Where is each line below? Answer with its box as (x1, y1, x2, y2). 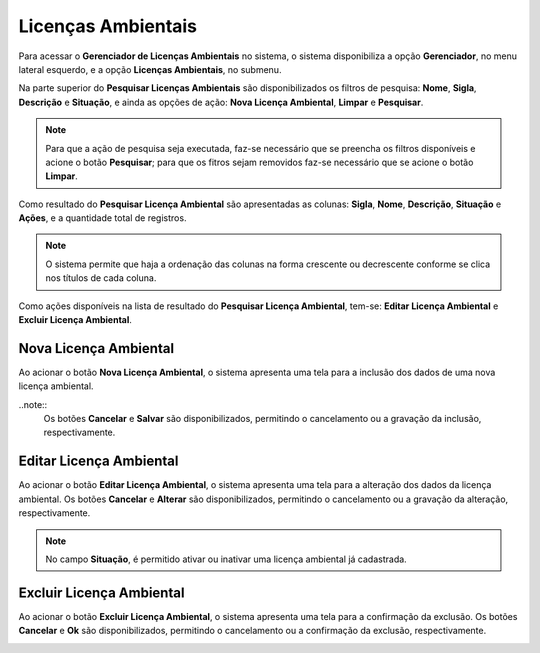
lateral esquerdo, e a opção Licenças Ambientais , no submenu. (18, 63, 282, 75)
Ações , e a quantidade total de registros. (18, 212, 187, 224)
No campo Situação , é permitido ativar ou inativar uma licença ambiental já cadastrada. (45, 553, 407, 565)
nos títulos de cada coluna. (45, 272, 157, 284)
